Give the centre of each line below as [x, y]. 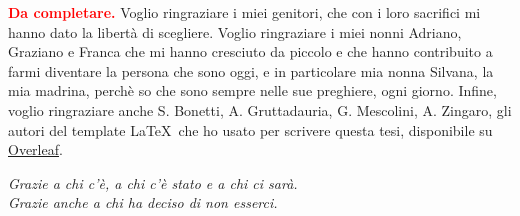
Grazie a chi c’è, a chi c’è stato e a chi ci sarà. [153, 182]
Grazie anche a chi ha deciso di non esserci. [143, 202]
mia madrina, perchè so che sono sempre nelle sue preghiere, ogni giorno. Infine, [252, 90]
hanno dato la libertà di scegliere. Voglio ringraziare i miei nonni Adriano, [235, 31]
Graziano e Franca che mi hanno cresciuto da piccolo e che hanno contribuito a [250, 51]
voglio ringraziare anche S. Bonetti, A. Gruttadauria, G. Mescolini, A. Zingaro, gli [260, 109]
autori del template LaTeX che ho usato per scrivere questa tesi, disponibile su [250, 129]
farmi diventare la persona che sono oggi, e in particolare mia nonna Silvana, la [251, 70]
